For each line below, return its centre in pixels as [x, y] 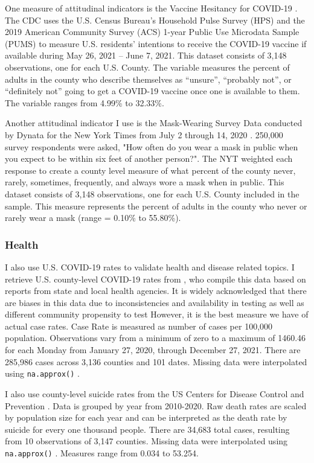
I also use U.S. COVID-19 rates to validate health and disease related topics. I [150, 267]
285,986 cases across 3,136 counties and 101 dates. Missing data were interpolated [156, 361]
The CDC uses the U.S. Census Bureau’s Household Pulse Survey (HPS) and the [155, 20]
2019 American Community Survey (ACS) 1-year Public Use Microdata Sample [152, 32]
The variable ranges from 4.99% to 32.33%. [85, 102]
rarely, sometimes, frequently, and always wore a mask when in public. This [145, 182]
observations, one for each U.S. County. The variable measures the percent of [147, 67]
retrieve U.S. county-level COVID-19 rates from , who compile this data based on [155, 279]
